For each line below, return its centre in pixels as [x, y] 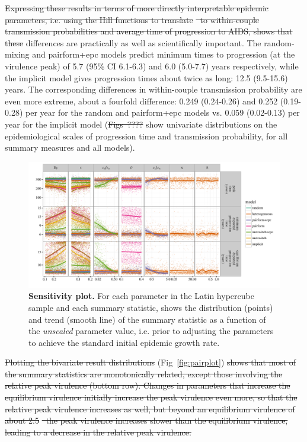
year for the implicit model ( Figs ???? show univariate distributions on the [141, 124]
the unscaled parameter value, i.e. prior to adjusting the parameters [151, 331]
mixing [17, 54]
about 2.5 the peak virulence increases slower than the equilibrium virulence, [146, 420]
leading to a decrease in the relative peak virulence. [98, 432]
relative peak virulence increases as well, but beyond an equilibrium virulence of [150, 408]
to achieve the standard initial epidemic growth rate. [124, 342]
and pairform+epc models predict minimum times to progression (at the [164, 54]
